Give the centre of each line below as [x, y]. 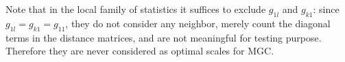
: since [326, 9]
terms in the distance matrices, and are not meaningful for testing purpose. [164, 37]
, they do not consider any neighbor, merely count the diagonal [198, 23]
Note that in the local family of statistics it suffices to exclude [136, 9]
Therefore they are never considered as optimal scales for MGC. [140, 51]
